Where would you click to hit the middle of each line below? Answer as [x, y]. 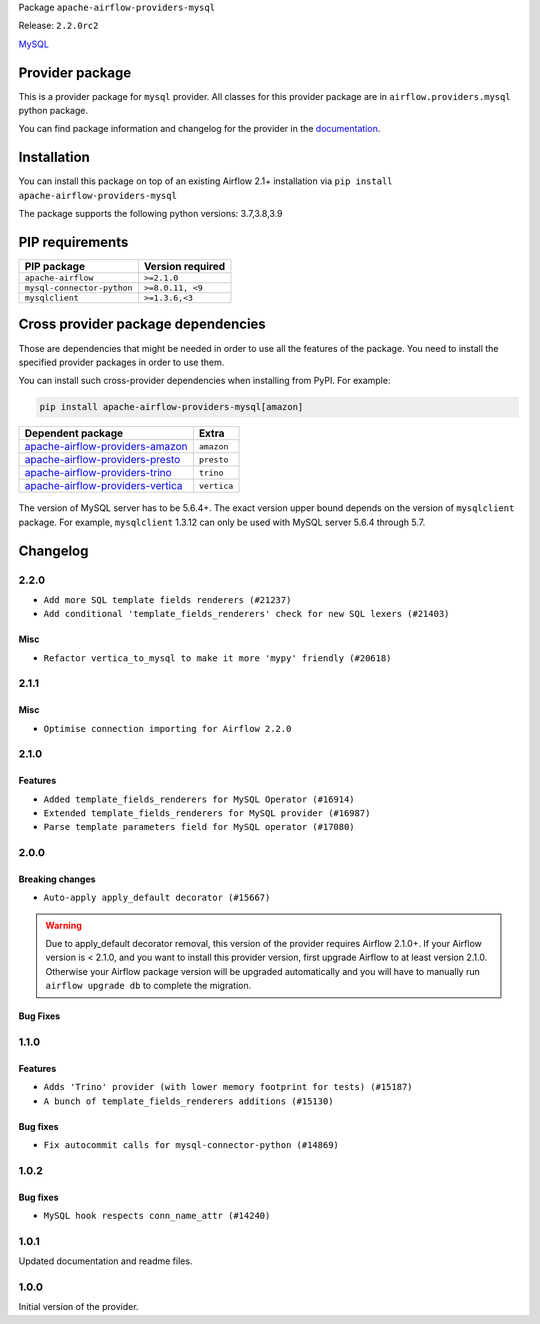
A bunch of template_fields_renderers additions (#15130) [188, 1101]
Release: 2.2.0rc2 [58, 26]
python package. [53, 111]
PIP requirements [73, 241]
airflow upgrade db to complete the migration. [148, 986]
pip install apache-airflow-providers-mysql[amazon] [171, 407]
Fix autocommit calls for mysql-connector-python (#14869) [191, 1144]
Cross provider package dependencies [142, 324]
